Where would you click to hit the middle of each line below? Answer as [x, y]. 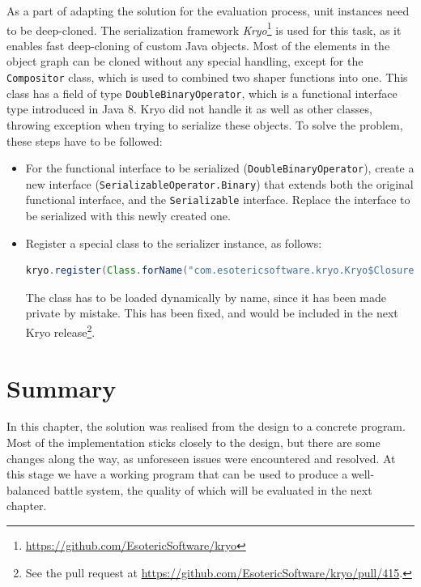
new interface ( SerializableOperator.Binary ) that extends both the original [219, 183]
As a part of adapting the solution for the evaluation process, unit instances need [208, 11]
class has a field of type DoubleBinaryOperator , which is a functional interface [202, 93]
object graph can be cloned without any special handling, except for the [185, 61]
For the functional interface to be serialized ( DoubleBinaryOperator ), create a [220, 168]
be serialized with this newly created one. [128, 216]
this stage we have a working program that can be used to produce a [177, 474]
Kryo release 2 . [60, 331]
